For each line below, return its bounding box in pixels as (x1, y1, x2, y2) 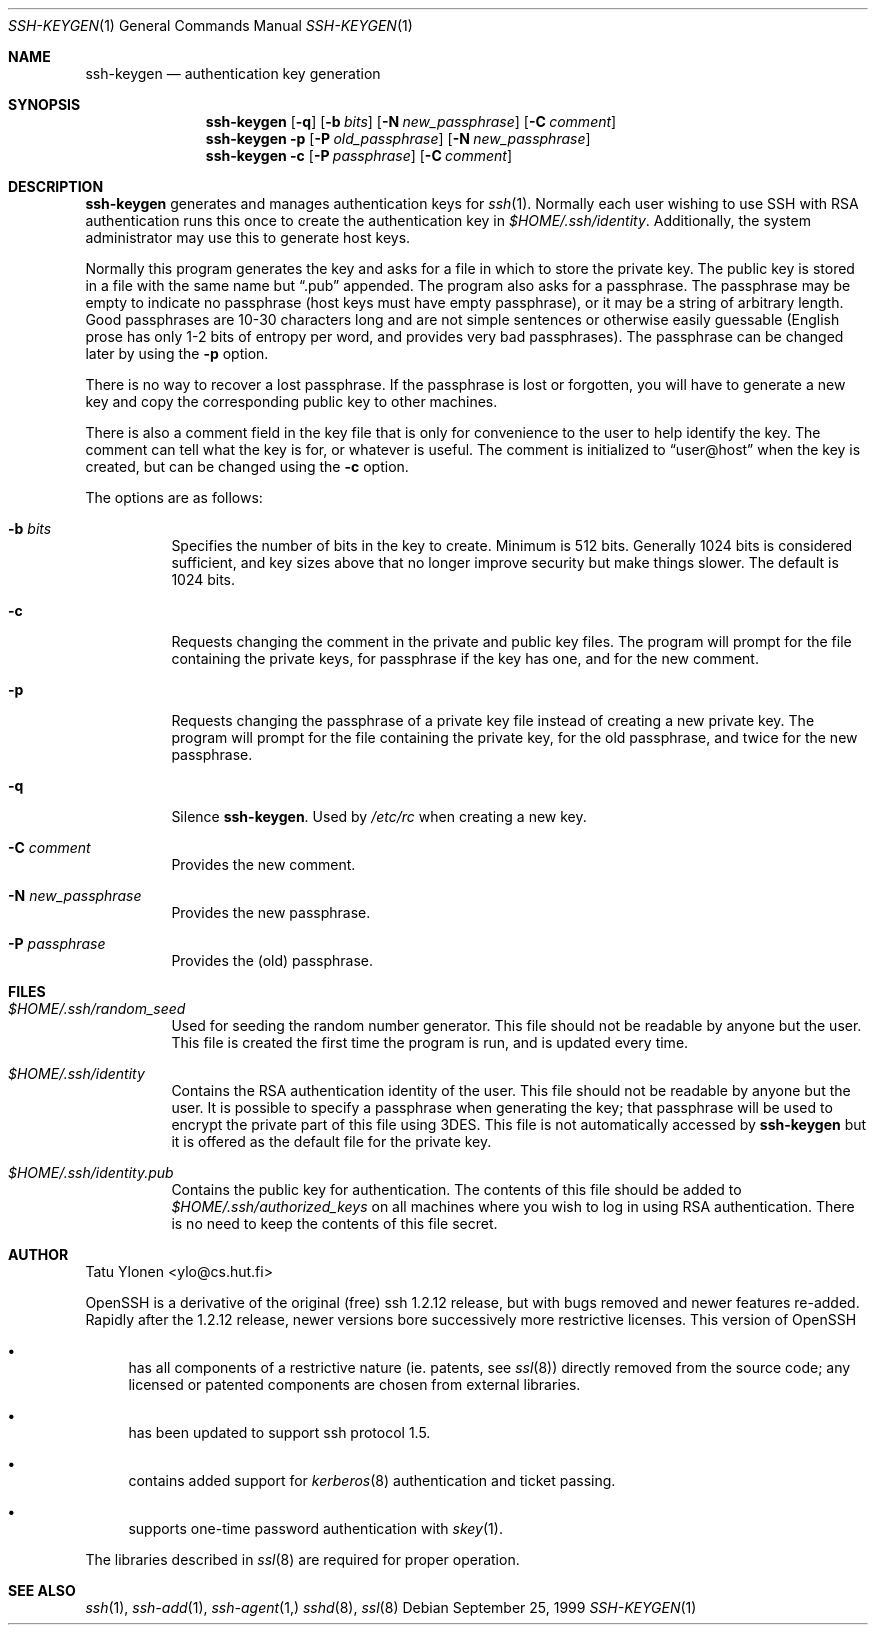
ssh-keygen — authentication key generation (85, 65, 381, 82)
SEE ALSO (8, 1582, 76, 1599)
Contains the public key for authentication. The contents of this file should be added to (171, 1181, 742, 1198)
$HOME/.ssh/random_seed (8, 1000, 186, 1017)
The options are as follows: (85, 489, 263, 506)
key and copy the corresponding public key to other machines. (85, 393, 498, 410)
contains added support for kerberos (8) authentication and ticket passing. (128, 1472, 616, 1489)
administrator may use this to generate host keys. (85, 229, 411, 246)
